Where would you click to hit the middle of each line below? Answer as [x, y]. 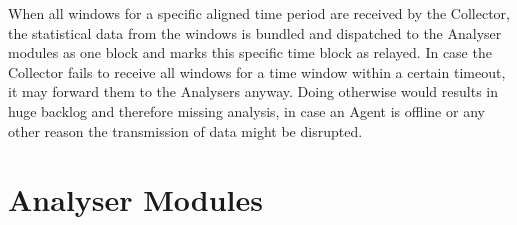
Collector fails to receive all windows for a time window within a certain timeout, [257, 71]
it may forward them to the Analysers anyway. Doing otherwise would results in [253, 91]
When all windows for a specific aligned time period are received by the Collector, [259, 13]
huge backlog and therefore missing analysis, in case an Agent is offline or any [246, 110]
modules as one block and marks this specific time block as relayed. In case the [250, 52]
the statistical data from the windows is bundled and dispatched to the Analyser [255, 32]
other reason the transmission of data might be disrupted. [185, 130]
